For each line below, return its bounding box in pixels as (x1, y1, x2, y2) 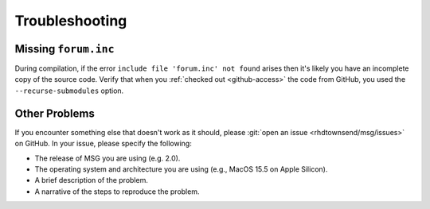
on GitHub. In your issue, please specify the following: (14, 139, 193, 149)
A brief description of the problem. (34, 176, 149, 185)
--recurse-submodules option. (14, 86, 124, 95)
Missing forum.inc (14, 42, 115, 56)
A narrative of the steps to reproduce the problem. (34, 187, 200, 196)
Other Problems (14, 106, 95, 120)
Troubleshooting (14, 12, 127, 29)
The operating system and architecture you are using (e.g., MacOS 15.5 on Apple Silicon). (34, 164, 328, 174)
